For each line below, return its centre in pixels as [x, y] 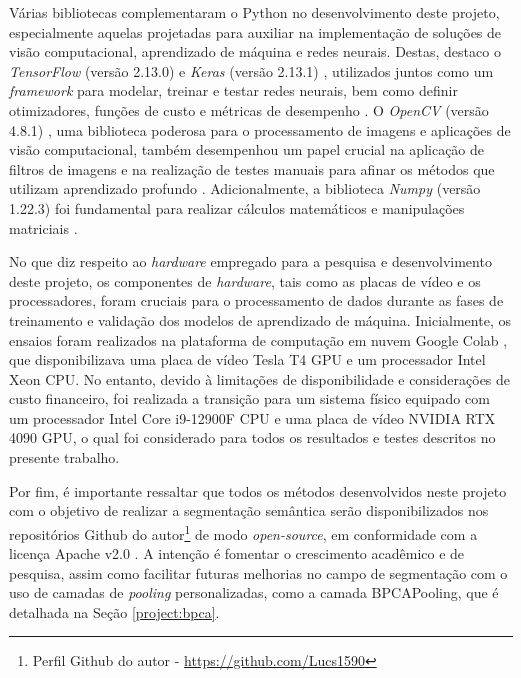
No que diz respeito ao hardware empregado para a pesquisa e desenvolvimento [250, 261]
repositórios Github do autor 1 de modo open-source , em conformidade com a [243, 532]
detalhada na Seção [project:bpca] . [114, 611]
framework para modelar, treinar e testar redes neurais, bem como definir [233, 90]
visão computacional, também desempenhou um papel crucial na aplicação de [247, 149]
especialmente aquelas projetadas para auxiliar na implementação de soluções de [255, 31]
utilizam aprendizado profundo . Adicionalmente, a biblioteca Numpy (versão [245, 188]
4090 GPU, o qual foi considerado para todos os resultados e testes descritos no [252, 437]
